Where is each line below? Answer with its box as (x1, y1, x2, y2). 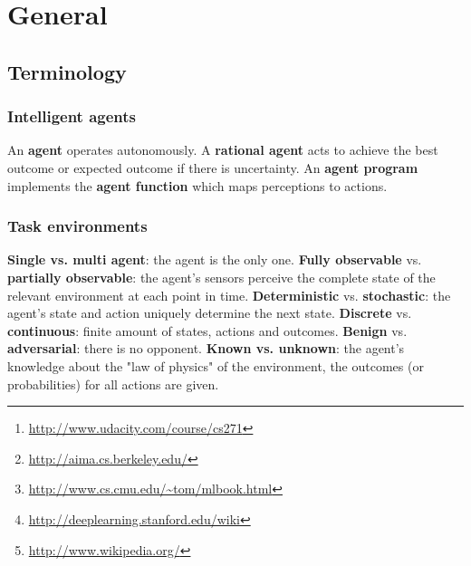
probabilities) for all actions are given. (7, 374, 219, 393)
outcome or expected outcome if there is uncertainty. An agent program (7, 158, 418, 177)
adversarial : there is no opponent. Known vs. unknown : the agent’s (7, 339, 405, 358)
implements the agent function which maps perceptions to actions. (7, 176, 388, 195)
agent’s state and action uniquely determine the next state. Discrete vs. (7, 303, 412, 322)
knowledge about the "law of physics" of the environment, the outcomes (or (7, 356, 424, 375)
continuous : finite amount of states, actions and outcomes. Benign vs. (7, 321, 408, 340)
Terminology (7, 57, 127, 85)
